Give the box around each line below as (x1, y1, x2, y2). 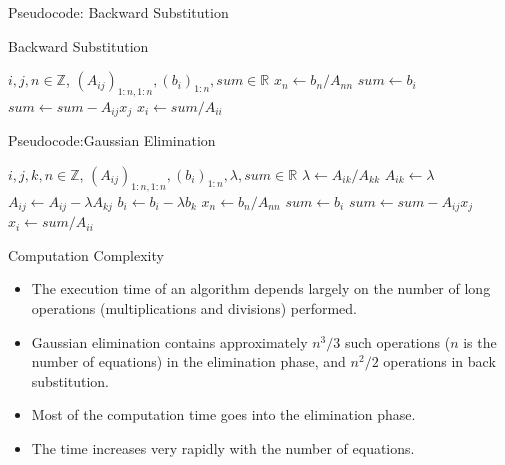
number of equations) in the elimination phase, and (31, 351, 346, 372)
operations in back (383, 351, 496, 372)
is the (463, 331, 497, 352)
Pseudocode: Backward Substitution (8, 2, 229, 22)
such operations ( (344, 331, 451, 352)
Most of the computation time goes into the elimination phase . (31, 404, 416, 425)
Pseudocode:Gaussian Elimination (8, 130, 216, 151)
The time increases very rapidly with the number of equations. (31, 438, 415, 459)
